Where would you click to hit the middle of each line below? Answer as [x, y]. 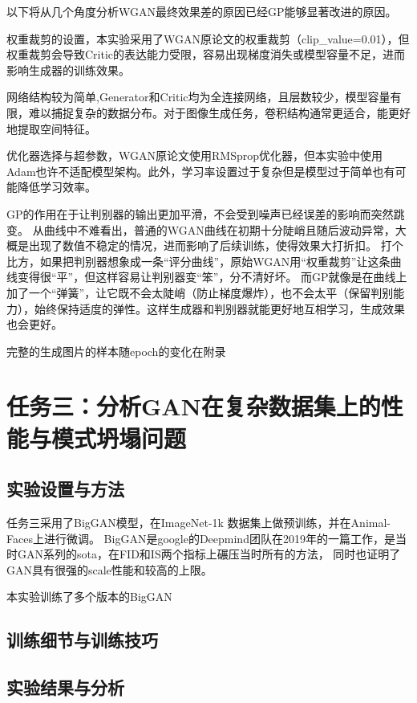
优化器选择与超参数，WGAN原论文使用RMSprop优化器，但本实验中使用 [194, 155]
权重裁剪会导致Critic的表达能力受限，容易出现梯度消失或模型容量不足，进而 [206, 54]
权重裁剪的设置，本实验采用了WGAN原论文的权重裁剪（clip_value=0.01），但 [208, 38]
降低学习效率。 [57, 187]
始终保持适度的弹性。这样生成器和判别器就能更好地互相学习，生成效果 [219, 308]
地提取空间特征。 [51, 128]
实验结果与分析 [65, 687]
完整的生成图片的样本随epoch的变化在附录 [116, 351]
